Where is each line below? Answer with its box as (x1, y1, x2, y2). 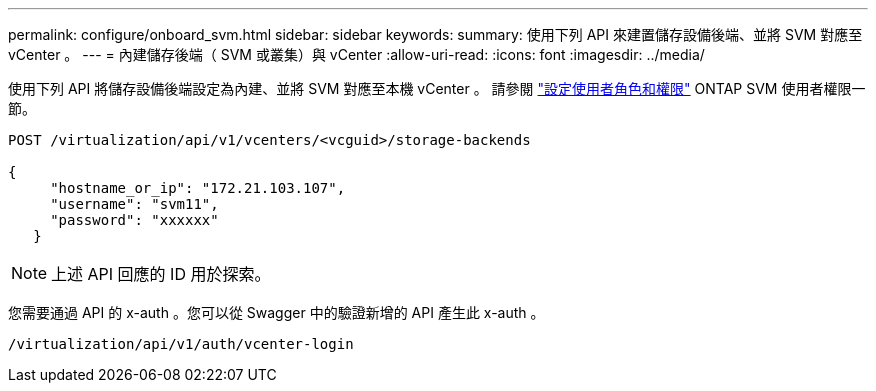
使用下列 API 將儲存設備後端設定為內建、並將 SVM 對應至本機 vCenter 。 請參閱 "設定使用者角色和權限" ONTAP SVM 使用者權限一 (8, 80, 866, 97)
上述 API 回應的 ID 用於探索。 (51, 264, 271, 284)
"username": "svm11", (50, 196, 219, 212)
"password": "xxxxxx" (50, 212, 219, 228)
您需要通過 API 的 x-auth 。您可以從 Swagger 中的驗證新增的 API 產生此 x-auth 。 (8, 304, 545, 321)
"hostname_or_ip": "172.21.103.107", (50, 180, 346, 196)
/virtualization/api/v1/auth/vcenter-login (8, 336, 354, 352)
